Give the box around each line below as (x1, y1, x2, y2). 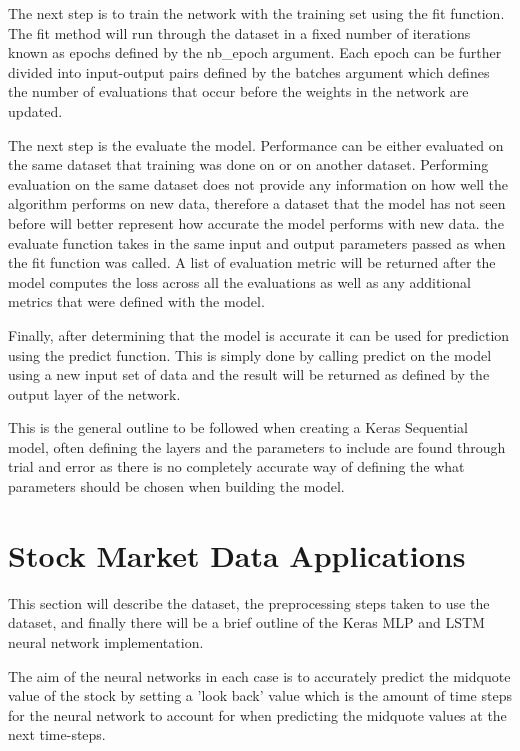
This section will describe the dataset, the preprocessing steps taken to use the (8, 592, 490, 613)
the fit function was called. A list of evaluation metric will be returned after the (8, 252, 496, 273)
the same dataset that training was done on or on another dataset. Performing (8, 154, 489, 175)
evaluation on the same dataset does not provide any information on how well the (8, 173, 509, 194)
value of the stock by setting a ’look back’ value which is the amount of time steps (8, 685, 512, 706)
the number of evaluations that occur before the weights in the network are (8, 81, 469, 102)
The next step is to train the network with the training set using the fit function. (8, 3, 505, 23)
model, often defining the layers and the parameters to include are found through (8, 436, 506, 457)
